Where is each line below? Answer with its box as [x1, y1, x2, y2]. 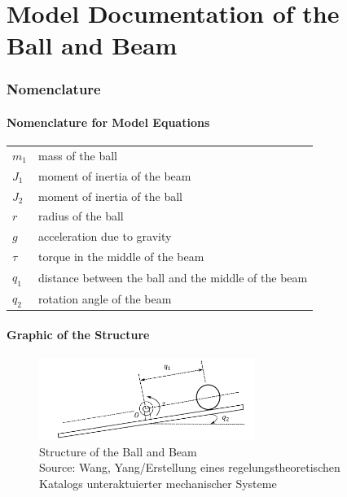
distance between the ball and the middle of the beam [37, 268, 308, 286]
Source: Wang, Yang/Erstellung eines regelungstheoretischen [39, 459, 340, 476]
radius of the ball [37, 207, 124, 225]
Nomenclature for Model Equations [7, 114, 210, 130]
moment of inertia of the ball [37, 187, 182, 204]
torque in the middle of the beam [37, 248, 204, 265]
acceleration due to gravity [37, 228, 172, 245]
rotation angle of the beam [37, 290, 172, 307]
